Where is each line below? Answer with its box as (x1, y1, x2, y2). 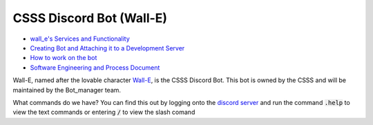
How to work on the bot (30, 54, 97, 62)
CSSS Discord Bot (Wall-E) (12, 10, 168, 26)
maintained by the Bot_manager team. (12, 86, 121, 94)
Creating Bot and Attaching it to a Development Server (30, 44, 185, 52)
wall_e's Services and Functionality (30, 35, 131, 43)
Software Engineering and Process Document (30, 63, 160, 72)
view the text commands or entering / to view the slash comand (12, 108, 195, 117)
